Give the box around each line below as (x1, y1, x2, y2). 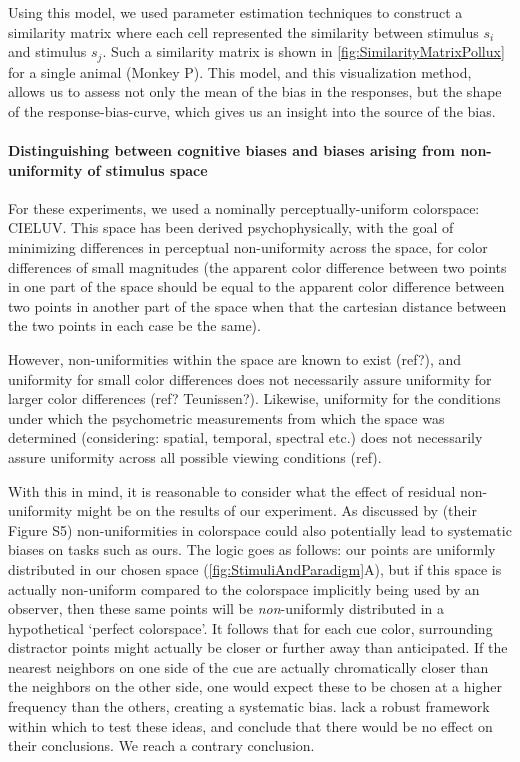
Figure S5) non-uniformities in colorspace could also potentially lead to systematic (8, 519, 512, 540)
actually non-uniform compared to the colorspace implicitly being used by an (8, 578, 480, 599)
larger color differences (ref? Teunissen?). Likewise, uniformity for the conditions (8, 388, 501, 409)
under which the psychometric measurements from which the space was (8, 407, 445, 428)
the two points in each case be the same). (8, 315, 261, 336)
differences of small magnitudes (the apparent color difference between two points (8, 256, 507, 277)
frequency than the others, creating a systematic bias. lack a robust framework (8, 696, 490, 717)
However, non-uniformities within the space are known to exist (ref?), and (8, 348, 462, 369)
